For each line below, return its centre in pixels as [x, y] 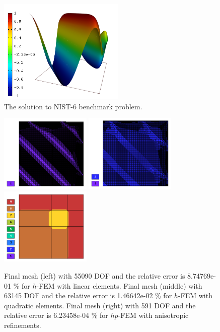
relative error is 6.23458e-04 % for [56, 315]
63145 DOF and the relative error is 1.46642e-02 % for [88, 295]
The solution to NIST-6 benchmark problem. [73, 106]
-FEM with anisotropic [153, 315]
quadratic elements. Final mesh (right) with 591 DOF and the [100, 305]
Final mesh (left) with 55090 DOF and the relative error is [95, 276]
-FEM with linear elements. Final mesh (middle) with [119, 285]
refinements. [23, 325]
